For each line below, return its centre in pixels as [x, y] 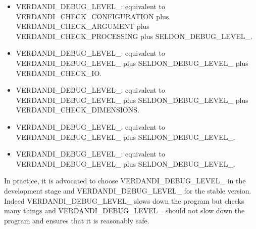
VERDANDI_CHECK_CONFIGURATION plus [92, 16]
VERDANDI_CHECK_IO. [59, 73]
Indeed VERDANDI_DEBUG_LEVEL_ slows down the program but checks [124, 200]
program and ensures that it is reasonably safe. [77, 220]
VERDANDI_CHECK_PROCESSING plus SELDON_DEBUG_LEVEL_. [134, 36]
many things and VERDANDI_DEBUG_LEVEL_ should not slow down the [124, 211]
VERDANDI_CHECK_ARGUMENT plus [83, 26]
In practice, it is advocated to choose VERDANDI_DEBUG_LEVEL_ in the [125, 181]
